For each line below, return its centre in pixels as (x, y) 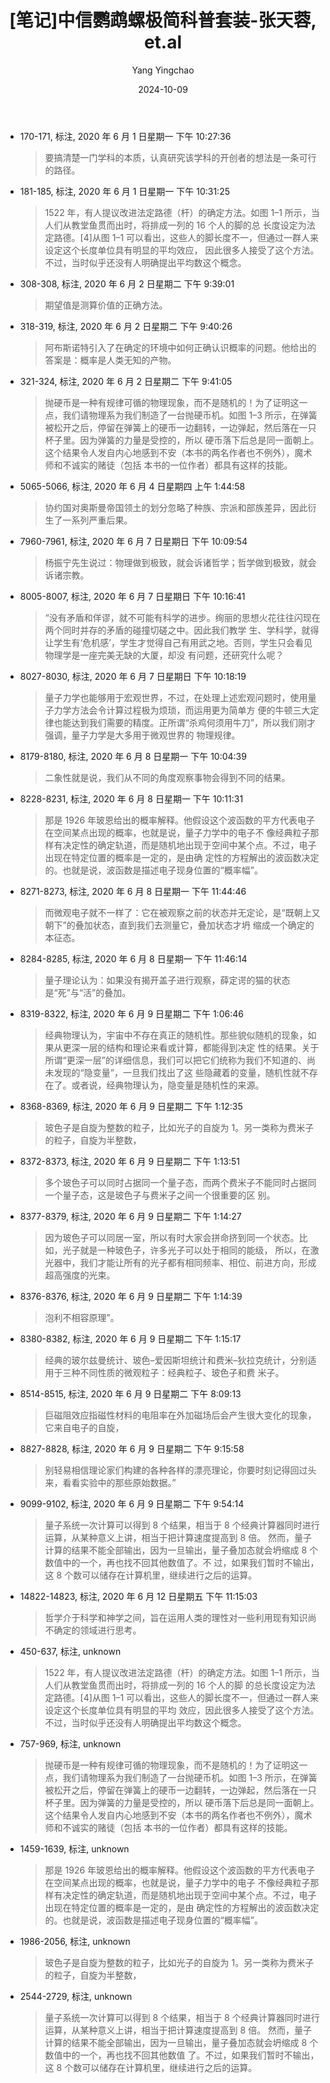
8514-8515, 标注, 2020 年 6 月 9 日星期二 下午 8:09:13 (130, 1393)
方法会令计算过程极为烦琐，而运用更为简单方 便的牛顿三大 (191, 710)
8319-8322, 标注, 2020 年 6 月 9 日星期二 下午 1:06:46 (131, 1013)
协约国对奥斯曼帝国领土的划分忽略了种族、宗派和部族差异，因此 (176, 507)
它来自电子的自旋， (84, 1427)
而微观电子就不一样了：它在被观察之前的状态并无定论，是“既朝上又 (182, 912)
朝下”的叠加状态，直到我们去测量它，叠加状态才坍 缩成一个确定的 (179, 925)
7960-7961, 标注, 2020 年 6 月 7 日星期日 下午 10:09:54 (133, 541)
